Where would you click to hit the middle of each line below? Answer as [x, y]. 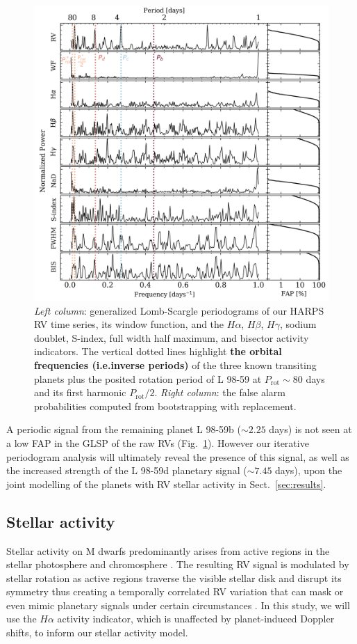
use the [22, 619]
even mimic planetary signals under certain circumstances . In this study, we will [178, 605]
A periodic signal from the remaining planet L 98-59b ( [124, 429]
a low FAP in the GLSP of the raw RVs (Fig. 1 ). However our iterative [158, 442]
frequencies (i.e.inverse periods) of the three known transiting [175, 364]
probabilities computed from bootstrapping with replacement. [165, 406]
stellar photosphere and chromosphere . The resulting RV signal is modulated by [178, 564]
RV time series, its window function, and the [129, 324]
